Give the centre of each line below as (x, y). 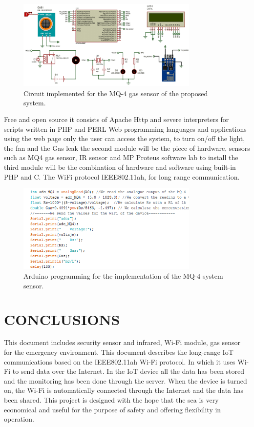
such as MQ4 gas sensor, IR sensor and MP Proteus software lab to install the (121, 157)
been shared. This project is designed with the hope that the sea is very (111, 400)
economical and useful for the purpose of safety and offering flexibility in (113, 409)
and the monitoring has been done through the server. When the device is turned (126, 380)
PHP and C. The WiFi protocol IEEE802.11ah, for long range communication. (122, 176)
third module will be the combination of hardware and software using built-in (120, 167)
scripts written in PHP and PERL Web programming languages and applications (125, 129)
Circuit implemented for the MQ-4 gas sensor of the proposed (116, 93)
